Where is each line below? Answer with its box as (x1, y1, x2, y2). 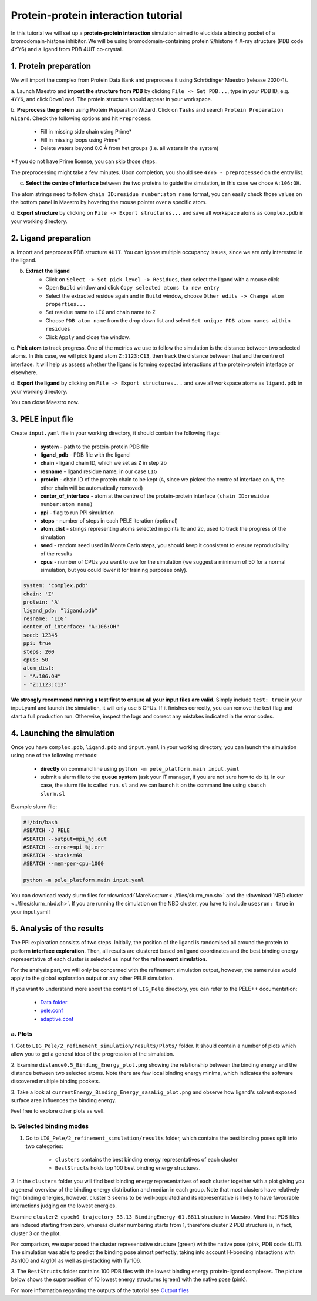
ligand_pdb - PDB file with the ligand (40, 451, 130, 458)
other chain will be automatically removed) (40, 484, 143, 491)
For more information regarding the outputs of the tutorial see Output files (11, 1286, 189, 1294)
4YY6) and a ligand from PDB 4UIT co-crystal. (11, 46, 123, 53)
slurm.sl (40, 790, 66, 797)
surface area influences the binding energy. (11, 1097, 117, 1104)
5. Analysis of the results (11, 924, 104, 934)
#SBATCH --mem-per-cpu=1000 (23, 860, 104, 867)
